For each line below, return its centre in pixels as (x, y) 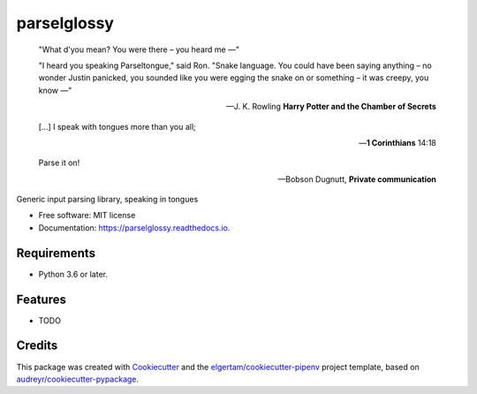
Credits (37, 346)
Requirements (56, 253)
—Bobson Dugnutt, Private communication (357, 179)
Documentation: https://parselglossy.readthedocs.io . (134, 227)
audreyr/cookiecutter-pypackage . (78, 379)
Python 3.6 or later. (73, 274)
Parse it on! (59, 163)
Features (41, 299)
